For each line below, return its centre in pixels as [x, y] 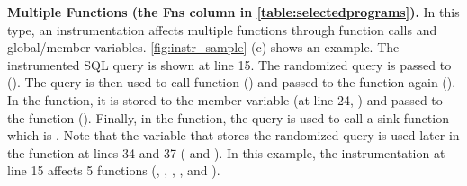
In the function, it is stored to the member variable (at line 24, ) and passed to [225, 99]
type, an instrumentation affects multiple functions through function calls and [222, 29]
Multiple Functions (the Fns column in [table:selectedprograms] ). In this [233, 12]
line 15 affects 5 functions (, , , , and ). [114, 170]
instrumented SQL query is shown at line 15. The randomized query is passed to [229, 64]
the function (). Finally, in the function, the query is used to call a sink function [228, 117]
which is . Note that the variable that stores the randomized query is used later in [233, 135]
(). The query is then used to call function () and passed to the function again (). [232, 82]
